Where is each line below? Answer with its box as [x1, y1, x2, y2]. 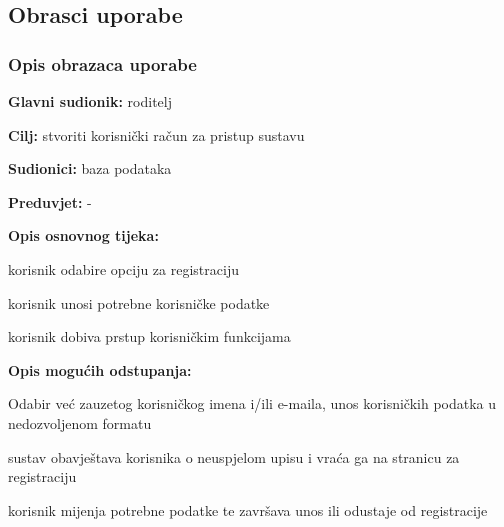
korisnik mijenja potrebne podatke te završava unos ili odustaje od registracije [8, 499, 488, 520]
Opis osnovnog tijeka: [8, 225, 159, 246]
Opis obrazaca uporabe [8, 51, 197, 76]
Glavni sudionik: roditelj [8, 91, 172, 111]
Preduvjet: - [8, 191, 92, 212]
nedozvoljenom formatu [8, 412, 152, 433]
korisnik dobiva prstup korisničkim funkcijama [8, 326, 291, 347]
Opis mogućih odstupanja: [8, 359, 192, 380]
